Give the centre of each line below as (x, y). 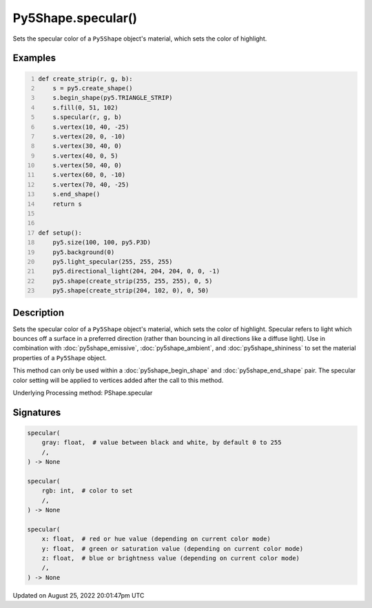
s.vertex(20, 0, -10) (89, 136)
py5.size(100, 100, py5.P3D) (102, 242)
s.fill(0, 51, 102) (85, 107)
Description (39, 312)
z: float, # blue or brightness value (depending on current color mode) (170, 558)
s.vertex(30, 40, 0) (87, 146)
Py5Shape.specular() (75, 18)
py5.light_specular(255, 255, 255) (113, 261)
